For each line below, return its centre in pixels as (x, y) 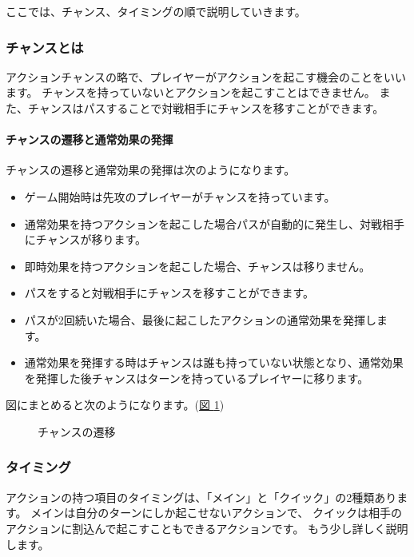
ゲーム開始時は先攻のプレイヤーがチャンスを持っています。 (180, 196)
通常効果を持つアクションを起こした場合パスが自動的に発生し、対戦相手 (215, 223)
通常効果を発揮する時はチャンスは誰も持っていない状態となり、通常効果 (214, 362)
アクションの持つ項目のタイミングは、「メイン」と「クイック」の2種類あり (201, 497)
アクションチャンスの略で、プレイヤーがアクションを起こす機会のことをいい (206, 76)
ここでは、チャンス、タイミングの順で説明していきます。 (156, 11)
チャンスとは (45, 47)
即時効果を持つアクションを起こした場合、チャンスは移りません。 (197, 266)
